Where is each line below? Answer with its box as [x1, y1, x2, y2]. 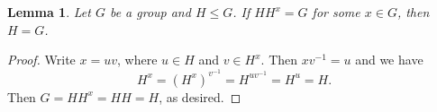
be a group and [109, 3, 191, 21]
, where [116, 50, 158, 69]
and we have [355, 50, 423, 69]
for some [312, 3, 360, 21]
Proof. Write [7, 50, 76, 69]
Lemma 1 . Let [7, 3, 91, 21]
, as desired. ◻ [159, 87, 241, 106]
